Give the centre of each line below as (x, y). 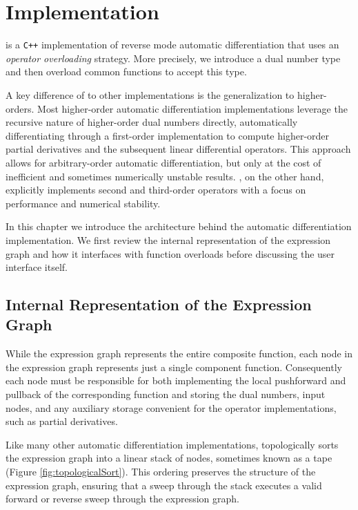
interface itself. (37, 267)
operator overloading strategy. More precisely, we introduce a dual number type (173, 58)
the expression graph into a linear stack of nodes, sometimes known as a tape (169, 458)
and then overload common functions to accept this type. (126, 72)
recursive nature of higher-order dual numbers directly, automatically (152, 122)
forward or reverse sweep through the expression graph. (122, 499)
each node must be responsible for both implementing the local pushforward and (176, 380)
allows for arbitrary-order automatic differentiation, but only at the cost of (163, 162)
